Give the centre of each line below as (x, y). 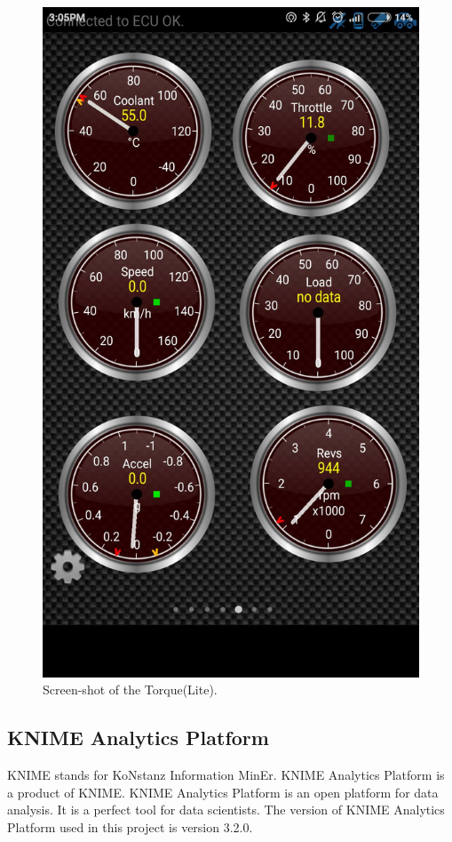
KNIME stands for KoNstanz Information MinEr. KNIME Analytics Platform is (226, 775)
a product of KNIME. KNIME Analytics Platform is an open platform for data (223, 792)
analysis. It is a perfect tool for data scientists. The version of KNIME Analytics (226, 810)
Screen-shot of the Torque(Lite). (130, 690)
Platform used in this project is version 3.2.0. (130, 826)
